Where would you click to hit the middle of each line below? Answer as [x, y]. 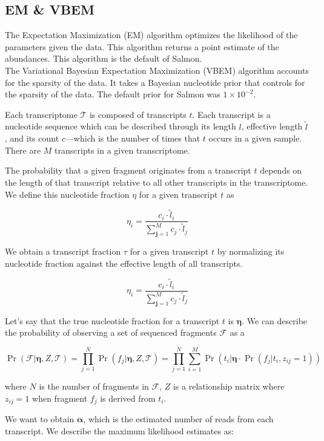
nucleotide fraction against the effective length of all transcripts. [124, 263]
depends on [281, 170]
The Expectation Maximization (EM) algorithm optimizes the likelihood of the [151, 35]
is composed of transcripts [138, 114]
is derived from [128, 398]
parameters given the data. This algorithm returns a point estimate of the [142, 46]
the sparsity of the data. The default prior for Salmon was [113, 94]
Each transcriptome [41, 114]
